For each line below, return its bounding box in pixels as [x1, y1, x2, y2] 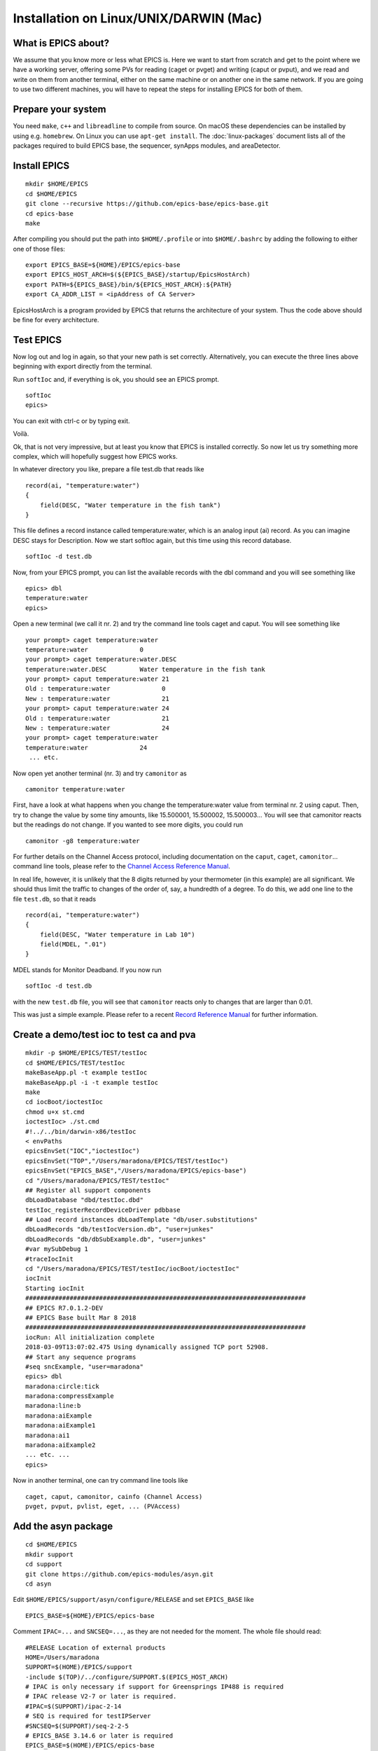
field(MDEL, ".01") [39, 941, 107, 948]
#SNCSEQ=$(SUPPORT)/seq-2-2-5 [25, 1722, 129, 1730]
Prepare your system [13, 104, 106, 116]
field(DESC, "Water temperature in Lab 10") [39, 930, 195, 939]
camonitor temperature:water [25, 785, 125, 793]
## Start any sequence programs [25, 1352, 136, 1361]
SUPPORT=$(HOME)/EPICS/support [25, 1663, 133, 1671]
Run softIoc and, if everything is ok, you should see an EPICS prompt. [13, 375, 220, 383]
